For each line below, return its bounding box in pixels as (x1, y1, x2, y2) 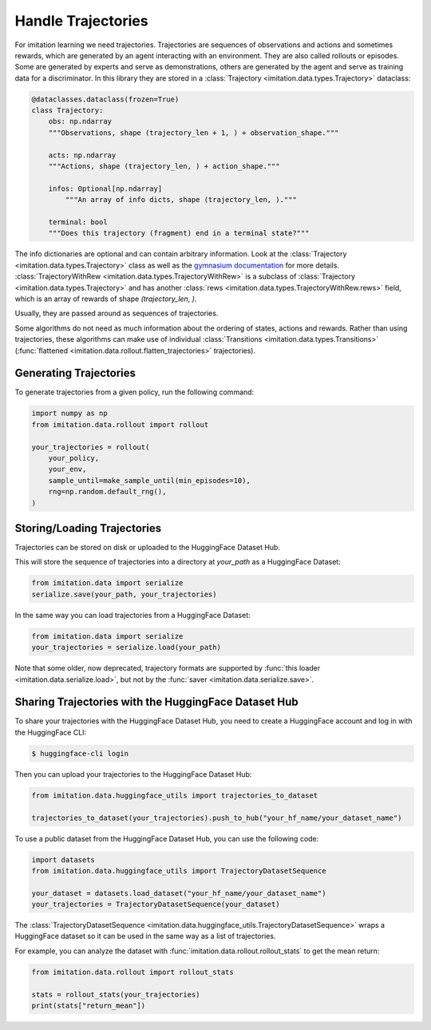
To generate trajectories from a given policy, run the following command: (14, 387, 255, 397)
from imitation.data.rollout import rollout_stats (31, 967, 235, 977)
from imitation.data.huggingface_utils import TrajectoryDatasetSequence (31, 866, 326, 875)
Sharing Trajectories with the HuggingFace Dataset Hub (14, 695, 299, 709)
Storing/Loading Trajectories (14, 521, 162, 535)
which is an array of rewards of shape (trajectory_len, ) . (14, 294, 197, 303)
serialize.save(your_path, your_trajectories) (31, 589, 217, 599)
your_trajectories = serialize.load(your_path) (31, 643, 221, 652)
